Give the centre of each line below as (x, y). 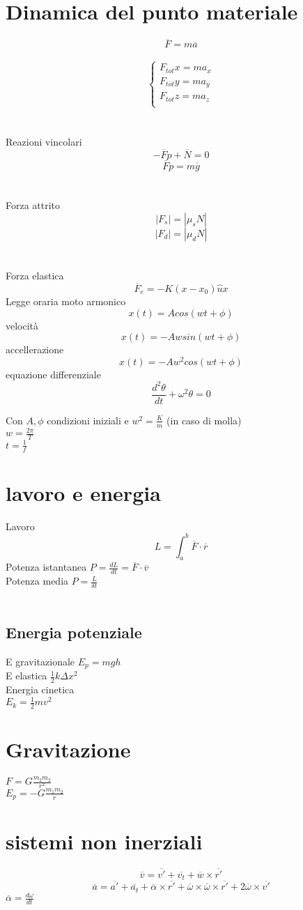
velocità (22, 325)
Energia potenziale (74, 632)
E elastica (26, 676)
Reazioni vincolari (44, 142)
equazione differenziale (53, 374)
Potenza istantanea (46, 567)
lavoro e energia (83, 492)
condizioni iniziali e (88, 420)
